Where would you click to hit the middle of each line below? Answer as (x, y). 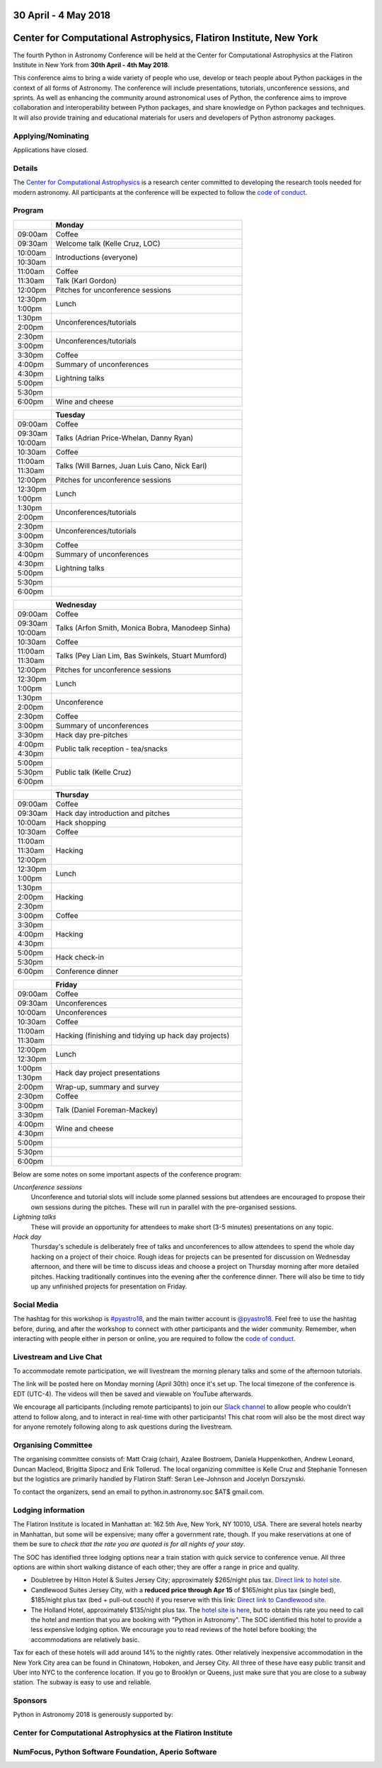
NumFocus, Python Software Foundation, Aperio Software (115, 1752)
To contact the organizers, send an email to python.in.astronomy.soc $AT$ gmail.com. (139, 1492)
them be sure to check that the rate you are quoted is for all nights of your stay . (129, 1544)
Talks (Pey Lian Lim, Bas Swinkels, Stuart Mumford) (141, 656)
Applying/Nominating (51, 136)
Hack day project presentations (108, 1073)
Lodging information (49, 1510)
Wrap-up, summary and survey (108, 1087)
